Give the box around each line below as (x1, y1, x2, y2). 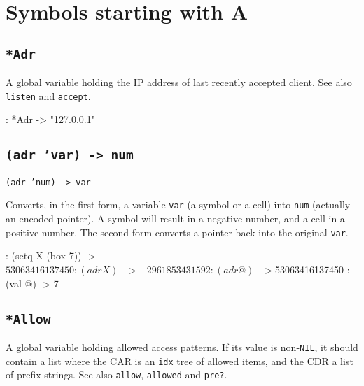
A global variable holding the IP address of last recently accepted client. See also (6, 75, 352, 90)
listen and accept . (6, 88, 91, 103)
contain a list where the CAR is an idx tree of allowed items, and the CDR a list (6, 353, 353, 368)
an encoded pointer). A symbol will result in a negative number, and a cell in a (6, 211, 345, 226)
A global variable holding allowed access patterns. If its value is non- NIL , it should (6, 339, 358, 354)
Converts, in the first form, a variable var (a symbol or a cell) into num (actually (6, 197, 351, 212)
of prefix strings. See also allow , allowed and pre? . (6, 367, 227, 382)
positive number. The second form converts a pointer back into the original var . (6, 224, 349, 239)
